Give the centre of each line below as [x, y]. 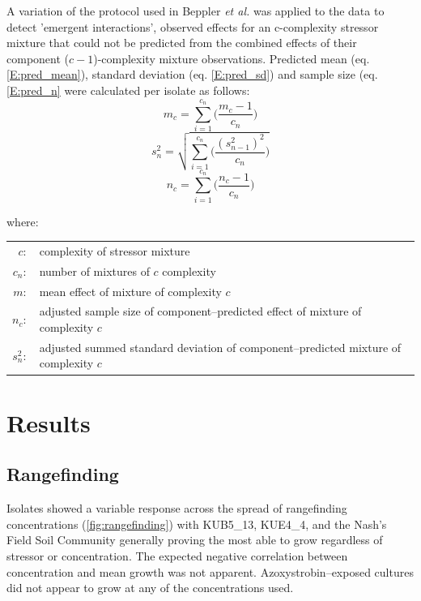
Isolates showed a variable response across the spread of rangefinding [177, 508]
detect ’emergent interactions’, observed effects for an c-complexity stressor [193, 26]
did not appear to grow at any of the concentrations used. [150, 588]
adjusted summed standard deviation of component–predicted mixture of [220, 347]
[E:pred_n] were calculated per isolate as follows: [128, 90]
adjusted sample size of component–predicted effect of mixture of [200, 311]
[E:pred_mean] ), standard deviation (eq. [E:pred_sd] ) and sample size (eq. [192, 74]
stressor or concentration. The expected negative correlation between [177, 555]
